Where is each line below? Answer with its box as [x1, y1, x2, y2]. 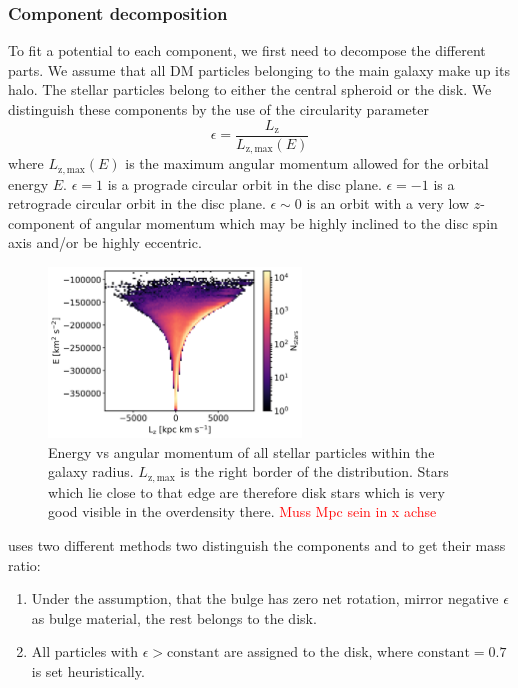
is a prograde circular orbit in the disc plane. [107, 173, 382, 194]
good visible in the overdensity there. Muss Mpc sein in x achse [48, 501, 437, 522]
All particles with [31, 641, 139, 662]
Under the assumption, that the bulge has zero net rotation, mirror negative [31, 588, 499, 609]
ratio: [8, 554, 41, 575]
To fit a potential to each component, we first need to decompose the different [8, 40, 486, 61]
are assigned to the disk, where [224, 641, 413, 662]
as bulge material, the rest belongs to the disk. [31, 607, 317, 628]
